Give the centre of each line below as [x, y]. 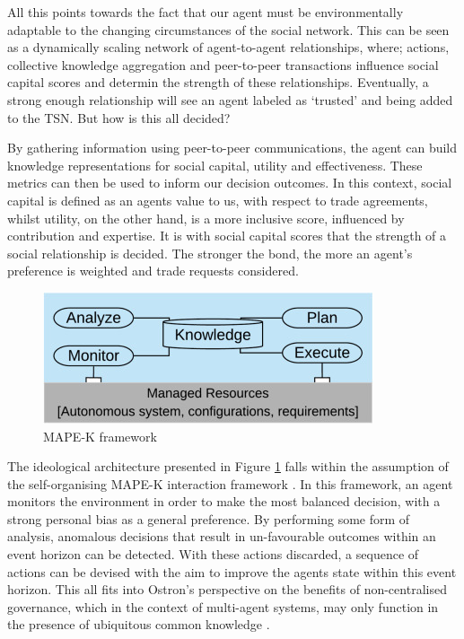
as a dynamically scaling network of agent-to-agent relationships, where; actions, [228, 47]
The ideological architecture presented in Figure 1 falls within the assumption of [228, 466]
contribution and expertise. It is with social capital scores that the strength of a [227, 236]
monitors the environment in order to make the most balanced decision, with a [224, 501]
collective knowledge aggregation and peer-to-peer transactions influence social [223, 64]
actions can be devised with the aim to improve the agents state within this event [232, 571]
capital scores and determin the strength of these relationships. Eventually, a [218, 82]
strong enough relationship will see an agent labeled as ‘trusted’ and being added [230, 99]
